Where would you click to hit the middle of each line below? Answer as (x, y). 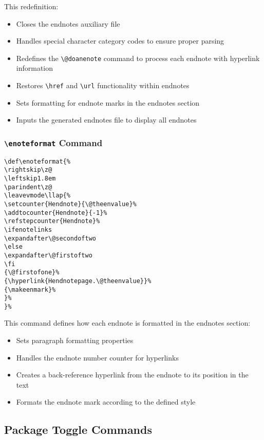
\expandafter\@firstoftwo (48, 255)
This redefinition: (31, 6)
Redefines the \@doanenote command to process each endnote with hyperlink (138, 58)
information (35, 68)
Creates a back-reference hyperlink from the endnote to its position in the (132, 375)
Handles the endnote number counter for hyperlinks (97, 357)
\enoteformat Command (53, 142)
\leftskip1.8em (30, 178)
